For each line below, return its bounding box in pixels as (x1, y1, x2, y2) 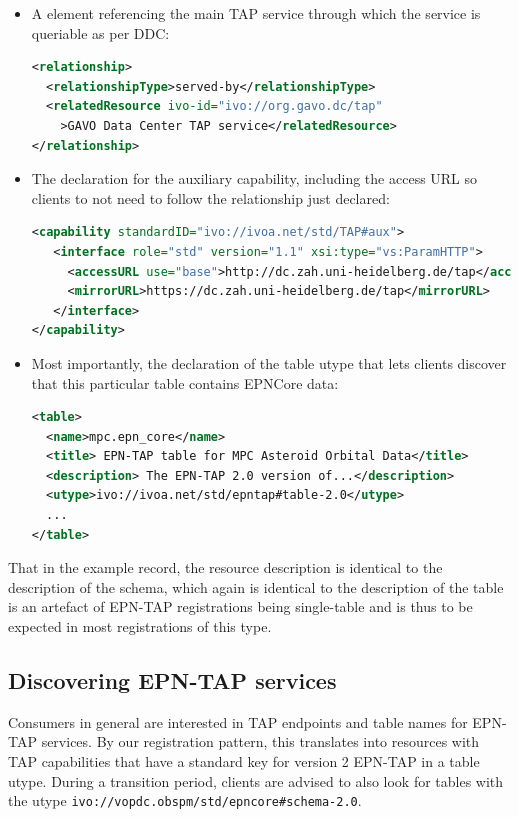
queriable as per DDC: (31, 22, 170, 43)
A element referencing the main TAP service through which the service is (31, 3, 481, 23)
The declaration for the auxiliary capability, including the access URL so (31, 168, 478, 189)
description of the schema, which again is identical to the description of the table (8, 576, 504, 597)
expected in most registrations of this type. (8, 616, 272, 637)
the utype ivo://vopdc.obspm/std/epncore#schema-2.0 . (8, 790, 362, 811)
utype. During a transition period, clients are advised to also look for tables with (8, 770, 504, 791)
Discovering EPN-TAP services (8, 665, 337, 696)
